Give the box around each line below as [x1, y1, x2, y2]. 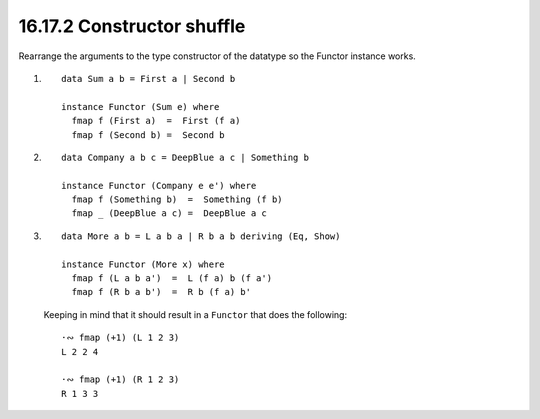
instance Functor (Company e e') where [61, 180, 257, 191]
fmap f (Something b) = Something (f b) [71, 194, 284, 205]
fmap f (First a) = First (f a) [71, 115, 241, 127]
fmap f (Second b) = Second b [71, 129, 225, 140]
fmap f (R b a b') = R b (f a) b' [71, 286, 252, 298]
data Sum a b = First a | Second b [61, 73, 236, 84]
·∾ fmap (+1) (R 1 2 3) [61, 374, 180, 385]
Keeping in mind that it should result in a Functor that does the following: [43, 308, 348, 320]
